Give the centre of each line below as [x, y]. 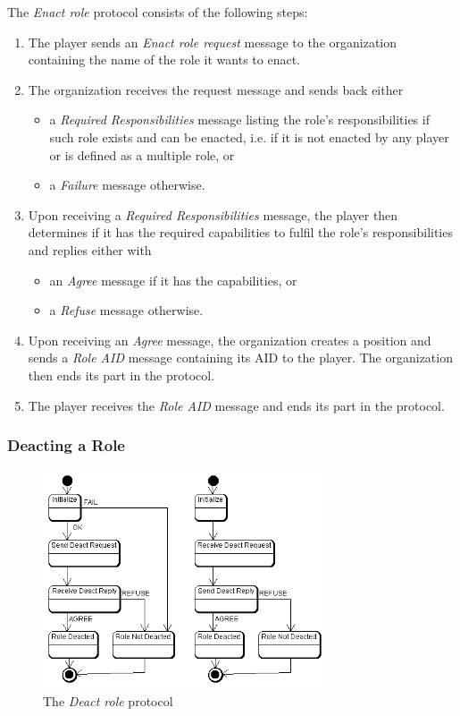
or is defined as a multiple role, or [142, 154]
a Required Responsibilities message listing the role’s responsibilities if [239, 119]
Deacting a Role [66, 445]
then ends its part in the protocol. [121, 375]
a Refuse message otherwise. [126, 310]
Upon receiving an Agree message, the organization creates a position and [230, 340]
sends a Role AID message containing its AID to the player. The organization [240, 358]
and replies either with [90, 249]
